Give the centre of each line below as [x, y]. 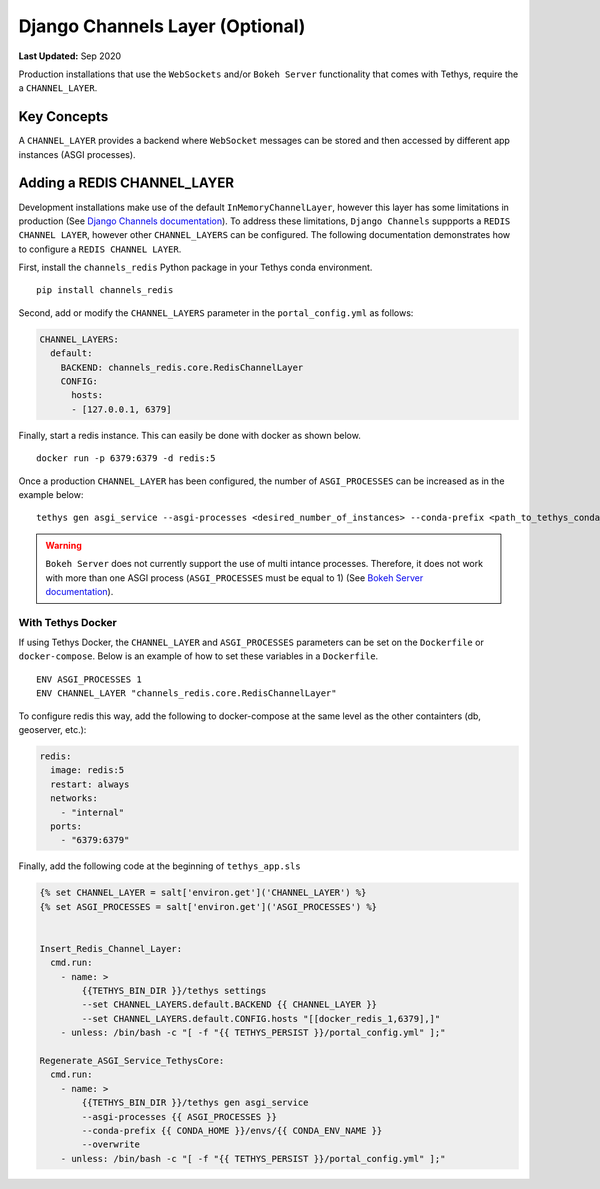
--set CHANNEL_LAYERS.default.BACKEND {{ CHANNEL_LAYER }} [229, 1004]
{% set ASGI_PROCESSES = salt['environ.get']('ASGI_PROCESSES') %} [208, 906]
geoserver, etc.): [52, 730]
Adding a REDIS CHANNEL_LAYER [126, 183]
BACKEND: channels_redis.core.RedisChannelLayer [182, 367]
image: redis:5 [87, 770]
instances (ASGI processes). [77, 154]
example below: [51, 494]
